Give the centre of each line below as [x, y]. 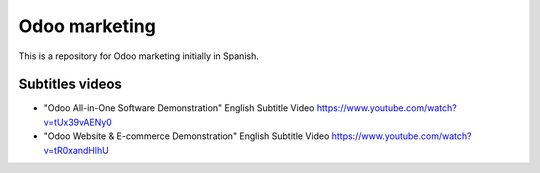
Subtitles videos [70, 84]
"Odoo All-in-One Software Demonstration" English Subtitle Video [179, 108]
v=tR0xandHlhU [76, 150]
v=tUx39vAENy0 [77, 122]
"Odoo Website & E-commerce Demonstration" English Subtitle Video [186, 136]
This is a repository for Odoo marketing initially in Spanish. [138, 56]
